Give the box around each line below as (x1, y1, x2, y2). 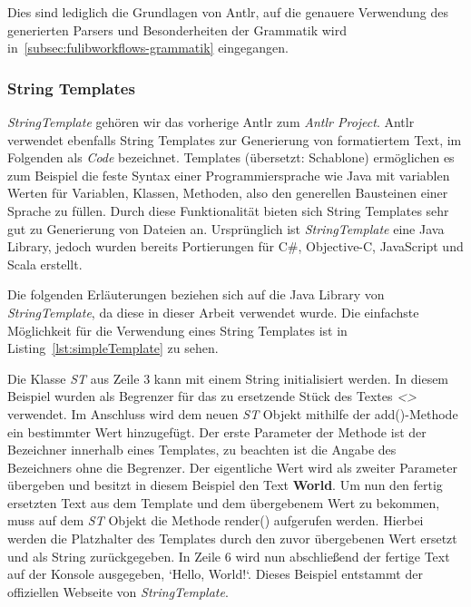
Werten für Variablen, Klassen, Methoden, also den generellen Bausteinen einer (7, 183, 448, 202)
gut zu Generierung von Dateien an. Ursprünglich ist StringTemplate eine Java (7, 219, 445, 238)
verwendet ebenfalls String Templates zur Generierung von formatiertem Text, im (7, 130, 462, 149)
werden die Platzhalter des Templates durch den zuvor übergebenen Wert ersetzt (7, 529, 457, 548)
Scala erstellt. (7, 254, 83, 273)
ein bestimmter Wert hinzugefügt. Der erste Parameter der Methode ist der (7, 422, 427, 441)
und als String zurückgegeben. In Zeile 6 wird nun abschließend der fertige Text (7, 546, 450, 565)
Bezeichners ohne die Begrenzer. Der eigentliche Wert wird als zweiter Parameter (7, 457, 457, 476)
